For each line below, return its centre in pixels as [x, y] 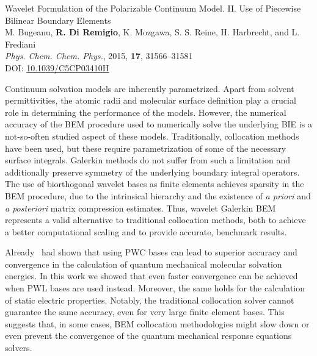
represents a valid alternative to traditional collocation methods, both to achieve [155, 220]
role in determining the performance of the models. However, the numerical [146, 112]
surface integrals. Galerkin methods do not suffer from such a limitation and [148, 160]
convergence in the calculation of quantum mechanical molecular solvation [144, 264]
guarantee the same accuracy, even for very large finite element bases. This [145, 312]
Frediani [20, 44]
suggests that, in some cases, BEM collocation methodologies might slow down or [157, 323]
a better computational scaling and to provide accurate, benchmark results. [146, 231]
